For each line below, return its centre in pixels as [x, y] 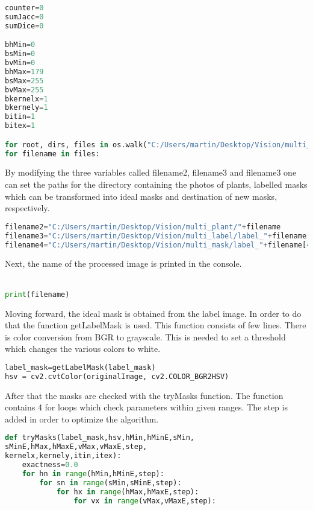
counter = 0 [24, 8]
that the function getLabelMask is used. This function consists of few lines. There [156, 325]
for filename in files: [52, 154]
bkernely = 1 [26, 108]
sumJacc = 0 [24, 17]
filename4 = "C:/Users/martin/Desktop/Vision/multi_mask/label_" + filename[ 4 [158, 245]
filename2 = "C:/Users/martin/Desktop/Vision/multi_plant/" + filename [143, 227]
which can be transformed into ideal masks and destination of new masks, [141, 196]
